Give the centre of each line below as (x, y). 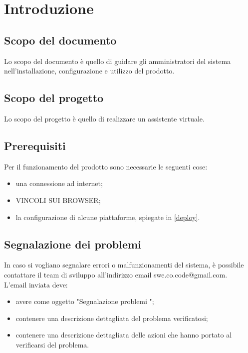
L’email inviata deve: (36, 284)
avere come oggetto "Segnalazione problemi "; (85, 301)
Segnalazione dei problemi (73, 244)
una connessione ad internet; (59, 183)
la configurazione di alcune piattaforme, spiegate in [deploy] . (108, 217)
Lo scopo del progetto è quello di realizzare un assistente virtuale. (104, 118)
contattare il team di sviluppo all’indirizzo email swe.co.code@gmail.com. (116, 274)
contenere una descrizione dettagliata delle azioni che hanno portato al (124, 335)
